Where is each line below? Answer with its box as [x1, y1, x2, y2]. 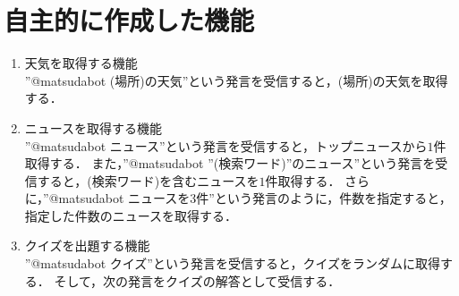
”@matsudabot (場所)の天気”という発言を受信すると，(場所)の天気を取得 [24, 71, 448, 89]
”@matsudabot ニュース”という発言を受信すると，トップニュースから [24, 136, 428, 155]
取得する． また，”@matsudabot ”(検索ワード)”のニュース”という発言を [24, 154, 436, 173]
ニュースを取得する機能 [24, 118, 163, 137]
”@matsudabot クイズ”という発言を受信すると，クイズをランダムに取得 [24, 254, 440, 273]
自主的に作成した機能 [4, 2, 255, 38]
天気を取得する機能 [24, 54, 138, 72]
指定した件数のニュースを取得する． [24, 206, 238, 224]
